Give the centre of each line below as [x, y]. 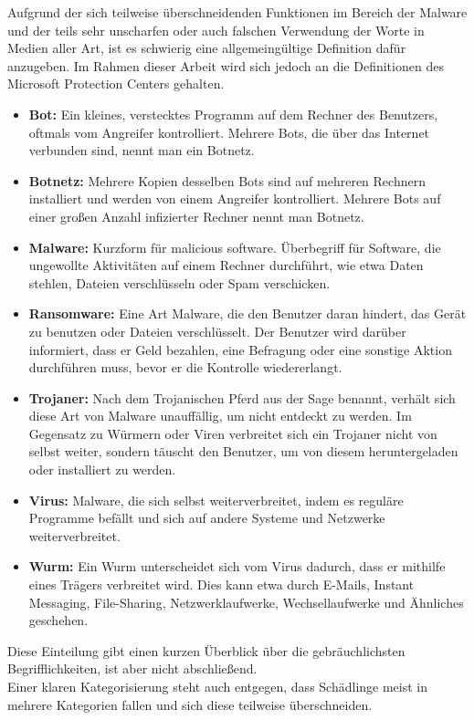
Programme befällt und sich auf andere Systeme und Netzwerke [207, 518]
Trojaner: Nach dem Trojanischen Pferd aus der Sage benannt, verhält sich [242, 397]
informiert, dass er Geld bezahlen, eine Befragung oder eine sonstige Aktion [240, 349]
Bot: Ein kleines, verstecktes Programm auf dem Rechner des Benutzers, [233, 114]
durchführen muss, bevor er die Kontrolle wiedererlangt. [185, 367]
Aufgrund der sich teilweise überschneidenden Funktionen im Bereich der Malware [237, 12]
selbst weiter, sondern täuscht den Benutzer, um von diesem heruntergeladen [243, 451]
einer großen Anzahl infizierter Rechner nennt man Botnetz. [196, 216]
